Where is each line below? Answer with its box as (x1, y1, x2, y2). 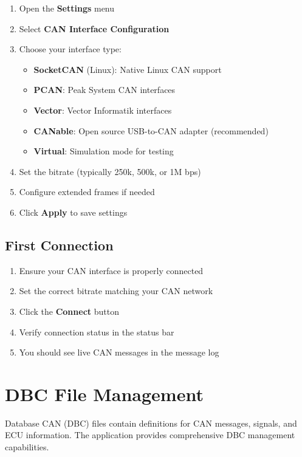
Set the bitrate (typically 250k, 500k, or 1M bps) (19, 165, 201, 177)
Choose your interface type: (19, 43, 122, 55)
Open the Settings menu (19, 2, 115, 14)
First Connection (5, 235, 114, 254)
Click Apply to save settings (19, 205, 128, 218)
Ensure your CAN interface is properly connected (19, 264, 204, 277)
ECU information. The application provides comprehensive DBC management (5, 428, 295, 441)
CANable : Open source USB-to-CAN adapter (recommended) (33, 124, 269, 137)
